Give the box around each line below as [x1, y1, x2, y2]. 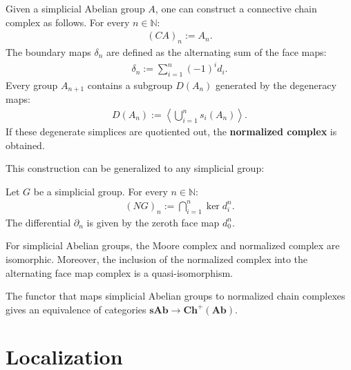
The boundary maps [6, 45, 91, 59]
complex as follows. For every [6, 14, 130, 29]
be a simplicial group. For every [33, 184, 168, 198]
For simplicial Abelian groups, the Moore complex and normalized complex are [6, 238, 340, 253]
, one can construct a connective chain [155, 1, 317, 15]
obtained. [6, 137, 45, 152]
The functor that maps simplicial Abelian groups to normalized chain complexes [6, 289, 345, 303]
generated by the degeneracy [216, 77, 336, 92]
